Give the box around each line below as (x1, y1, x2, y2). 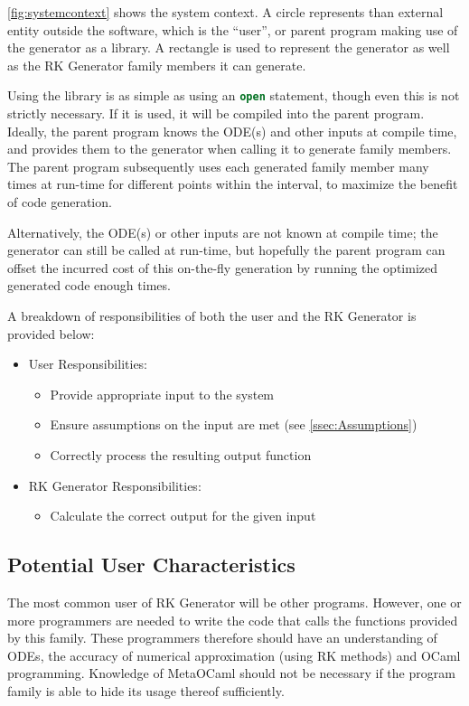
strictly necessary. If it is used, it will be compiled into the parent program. (7, 104, 425, 123)
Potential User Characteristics (7, 551, 295, 579)
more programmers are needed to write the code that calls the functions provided (7, 610, 458, 629)
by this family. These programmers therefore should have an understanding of (7, 628, 437, 647)
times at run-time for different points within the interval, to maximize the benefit (7, 174, 458, 193)
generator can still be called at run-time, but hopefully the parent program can (7, 240, 446, 259)
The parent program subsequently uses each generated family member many (7, 156, 429, 175)
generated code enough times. (7, 276, 171, 295)
